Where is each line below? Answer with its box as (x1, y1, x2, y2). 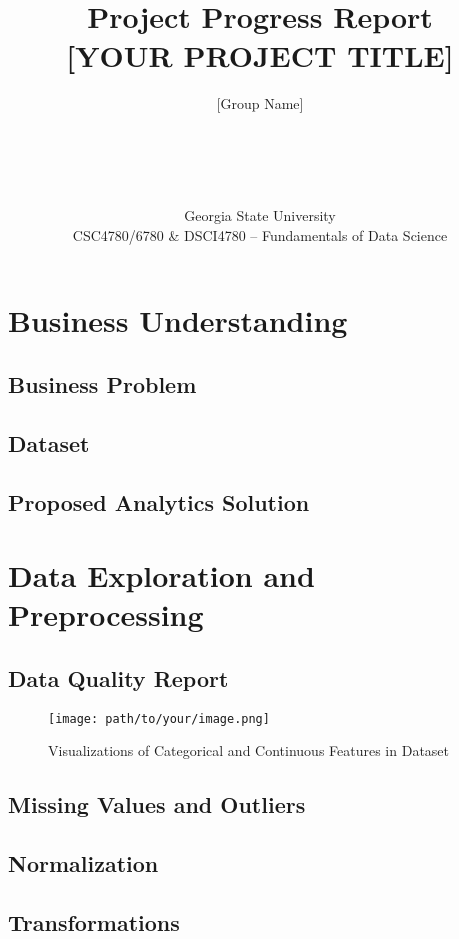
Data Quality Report (8, 662, 229, 693)
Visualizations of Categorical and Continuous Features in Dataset (48, 740, 450, 761)
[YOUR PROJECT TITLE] (66, 35, 454, 76)
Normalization (8, 848, 159, 879)
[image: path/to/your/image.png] (48, 711, 270, 726)
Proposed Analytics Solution (8, 486, 310, 517)
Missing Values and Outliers (8, 789, 306, 820)
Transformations (8, 906, 180, 937)
